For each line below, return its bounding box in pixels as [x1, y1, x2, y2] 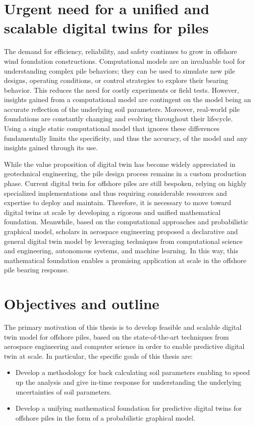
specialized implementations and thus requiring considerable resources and [4, 187, 227, 198]
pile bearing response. [4, 265, 69, 275]
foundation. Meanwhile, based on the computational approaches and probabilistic [4, 216, 249, 227]
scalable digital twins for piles [4, 18, 209, 38]
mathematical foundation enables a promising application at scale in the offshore [4, 255, 247, 265]
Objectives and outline [4, 293, 159, 314]
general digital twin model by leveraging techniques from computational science [4, 236, 243, 246]
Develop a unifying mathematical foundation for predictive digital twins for [15, 403, 242, 413]
